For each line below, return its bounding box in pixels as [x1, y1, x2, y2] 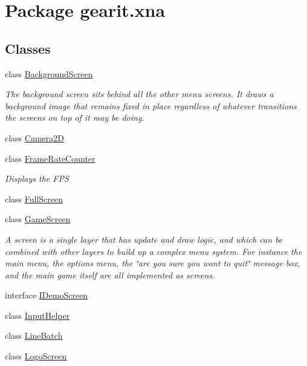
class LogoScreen [5, 350, 67, 362]
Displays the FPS [5, 172, 69, 185]
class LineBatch [5, 329, 63, 342]
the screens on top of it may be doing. [5, 111, 144, 124]
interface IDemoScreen [5, 289, 88, 301]
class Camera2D [5, 131, 64, 144]
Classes [5, 39, 51, 57]
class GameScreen [5, 213, 71, 225]
